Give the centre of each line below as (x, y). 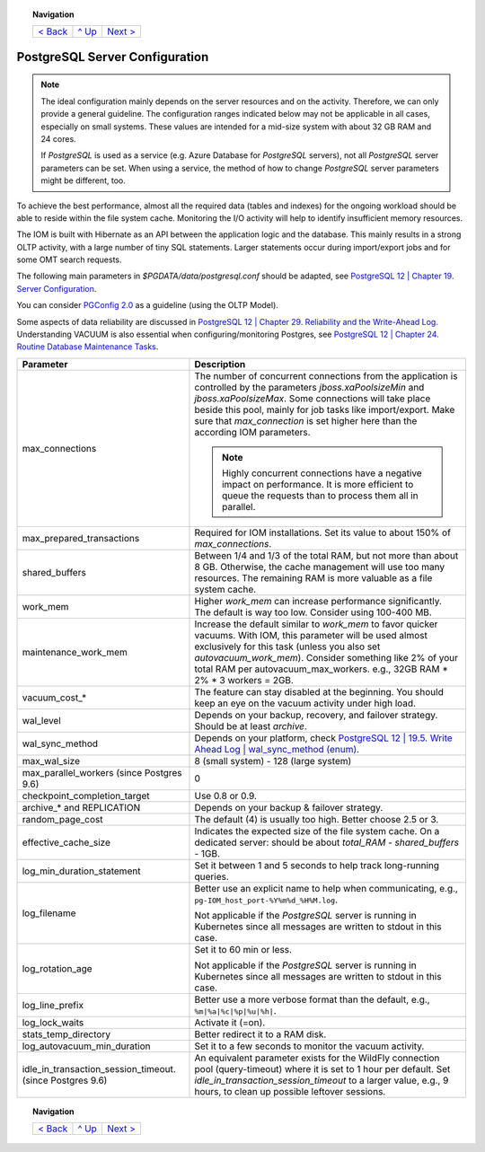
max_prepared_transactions (81, 538)
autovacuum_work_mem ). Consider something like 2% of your (326, 657)
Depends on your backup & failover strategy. (289, 807)
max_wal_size (51, 761)
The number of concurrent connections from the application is (326, 375)
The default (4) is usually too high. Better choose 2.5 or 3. (317, 819)
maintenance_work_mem (75, 652)
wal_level (42, 720)
